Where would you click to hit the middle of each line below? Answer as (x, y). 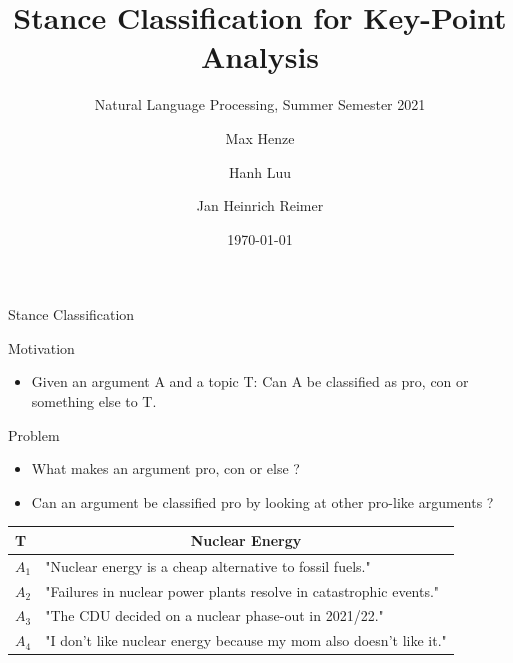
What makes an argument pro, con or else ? (165, 468)
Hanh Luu (260, 171)
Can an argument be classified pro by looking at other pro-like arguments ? (262, 501)
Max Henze (260, 137)
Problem (34, 434)
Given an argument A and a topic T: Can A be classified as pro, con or (250, 381)
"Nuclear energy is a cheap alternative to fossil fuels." (208, 565)
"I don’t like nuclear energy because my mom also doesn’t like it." (246, 640)
